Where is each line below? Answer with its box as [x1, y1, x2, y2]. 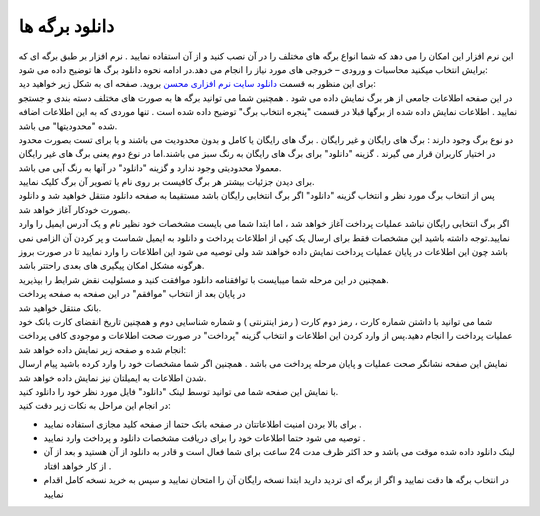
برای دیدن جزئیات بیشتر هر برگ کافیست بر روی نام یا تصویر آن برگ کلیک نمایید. [18, 176, 315, 188]
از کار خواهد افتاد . [43, 460, 112, 472]
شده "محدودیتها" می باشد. [18, 120, 118, 132]
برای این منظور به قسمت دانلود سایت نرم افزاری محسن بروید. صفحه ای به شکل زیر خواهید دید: [18, 78, 377, 90]
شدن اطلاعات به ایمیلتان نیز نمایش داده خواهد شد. [18, 371, 207, 384]
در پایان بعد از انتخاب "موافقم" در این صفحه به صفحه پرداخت [18, 288, 246, 300]
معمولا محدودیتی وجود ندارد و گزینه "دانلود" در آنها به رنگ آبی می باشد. [18, 161, 282, 174]
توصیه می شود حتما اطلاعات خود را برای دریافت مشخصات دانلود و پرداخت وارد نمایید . [43, 432, 366, 444]
